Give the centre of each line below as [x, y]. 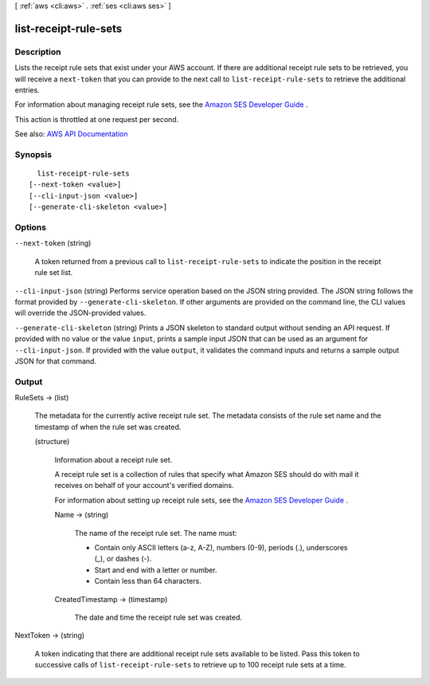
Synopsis [33, 154]
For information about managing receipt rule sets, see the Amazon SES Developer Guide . [161, 104]
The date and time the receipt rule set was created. [158, 617]
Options [31, 227]
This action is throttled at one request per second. [97, 119]
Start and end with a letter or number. [156, 569]
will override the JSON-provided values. [80, 313]
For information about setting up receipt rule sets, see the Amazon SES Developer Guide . [201, 500]
